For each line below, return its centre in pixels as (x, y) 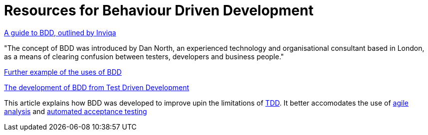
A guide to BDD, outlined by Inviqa (60, 32)
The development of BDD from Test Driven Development (97, 87)
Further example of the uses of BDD (63, 72)
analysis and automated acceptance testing (76, 111)
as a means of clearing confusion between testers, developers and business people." (144, 56)
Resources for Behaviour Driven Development (159, 10)
